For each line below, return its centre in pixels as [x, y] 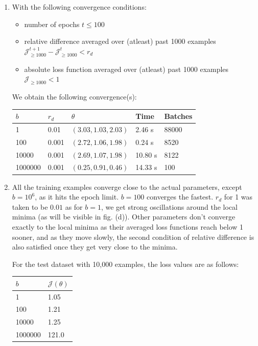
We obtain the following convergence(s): [74, 96]
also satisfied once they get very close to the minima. [95, 247]
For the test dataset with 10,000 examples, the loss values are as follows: [125, 264]
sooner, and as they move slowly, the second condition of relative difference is [133, 237]
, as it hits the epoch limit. [77, 197]
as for [74, 206]
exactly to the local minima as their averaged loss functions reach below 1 [128, 226]
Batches [178, 116]
